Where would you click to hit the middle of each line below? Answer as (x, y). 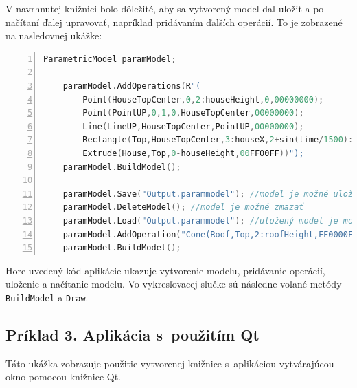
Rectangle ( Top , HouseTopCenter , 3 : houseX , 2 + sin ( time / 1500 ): (218, 140)
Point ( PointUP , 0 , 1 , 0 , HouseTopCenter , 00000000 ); (193, 113)
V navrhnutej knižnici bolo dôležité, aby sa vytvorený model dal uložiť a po (165, 8)
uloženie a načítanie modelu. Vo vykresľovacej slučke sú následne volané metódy (174, 284)
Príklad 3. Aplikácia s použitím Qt (133, 334)
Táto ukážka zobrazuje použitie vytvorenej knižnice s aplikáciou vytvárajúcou (170, 363)
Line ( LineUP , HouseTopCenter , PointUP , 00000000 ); (193, 126)
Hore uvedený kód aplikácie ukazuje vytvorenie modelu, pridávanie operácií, (165, 270)
